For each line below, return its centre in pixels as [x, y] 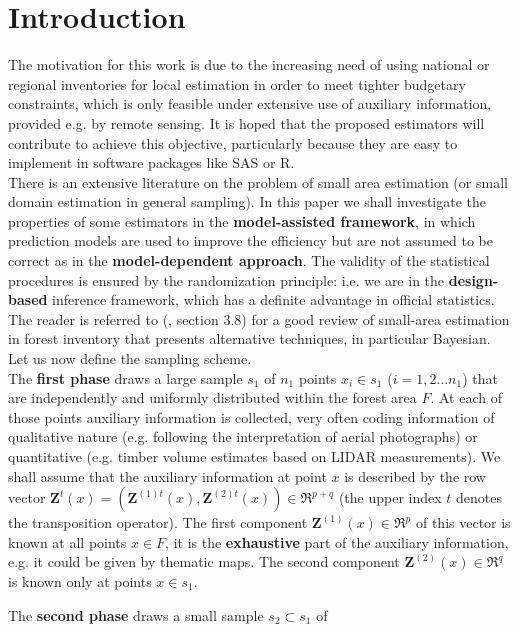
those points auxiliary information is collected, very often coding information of [251, 416]
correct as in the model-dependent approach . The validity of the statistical [249, 260]
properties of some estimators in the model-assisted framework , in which [242, 220]
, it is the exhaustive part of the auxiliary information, [337, 541]
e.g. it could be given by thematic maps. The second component [204, 561]
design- [473, 279]
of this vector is [463, 522]
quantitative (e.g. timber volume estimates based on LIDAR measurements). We [254, 456]
